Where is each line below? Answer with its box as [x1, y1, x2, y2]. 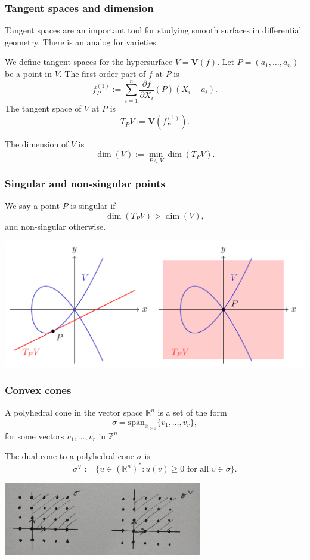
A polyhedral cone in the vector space [5, 406, 143, 418]
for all [187, 465, 209, 474]
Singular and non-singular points [5, 176, 165, 191]
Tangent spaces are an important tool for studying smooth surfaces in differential [5, 24, 302, 36]
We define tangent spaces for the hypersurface [5, 56, 173, 68]
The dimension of [5, 138, 69, 150]
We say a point [5, 199, 60, 212]
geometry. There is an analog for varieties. [5, 35, 159, 48]
